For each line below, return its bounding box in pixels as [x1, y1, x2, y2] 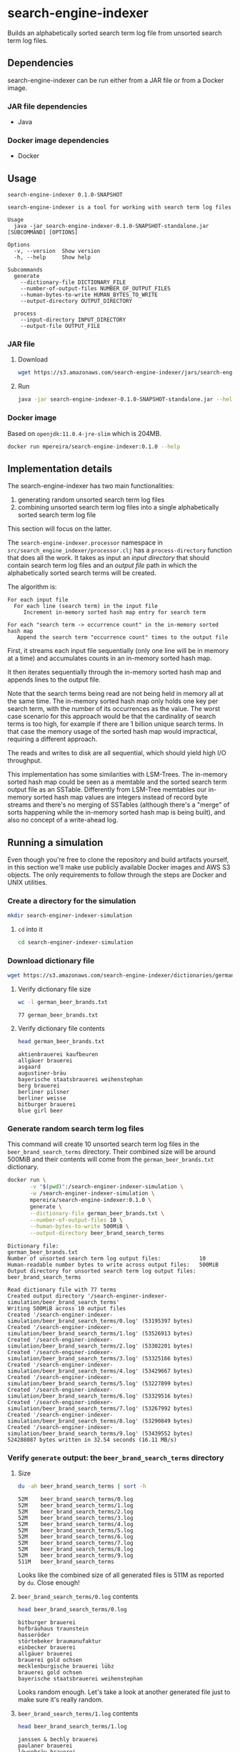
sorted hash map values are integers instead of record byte [33, 793, 209, 802]
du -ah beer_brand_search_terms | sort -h [17, 1483, 146, 1490]
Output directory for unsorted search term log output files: [7, 1268, 196, 1275]
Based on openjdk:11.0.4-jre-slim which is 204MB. [7, 429, 162, 437]
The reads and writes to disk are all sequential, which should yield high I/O [7, 749, 226, 757]
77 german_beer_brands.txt [17, 1012, 99, 1019]
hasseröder [17, 1631, 51, 1639]
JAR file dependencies [7, 101, 88, 111]
